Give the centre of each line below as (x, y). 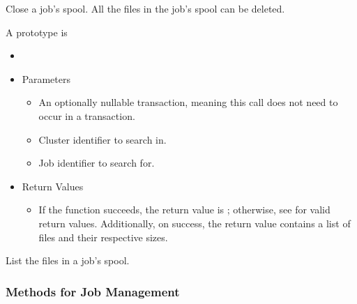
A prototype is (37, 32)
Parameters (46, 78)
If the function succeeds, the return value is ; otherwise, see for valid (184, 210)
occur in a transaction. (87, 115)
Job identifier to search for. (97, 163)
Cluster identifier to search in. (102, 139)
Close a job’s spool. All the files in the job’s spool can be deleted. (145, 8)
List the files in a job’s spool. (68, 260)
